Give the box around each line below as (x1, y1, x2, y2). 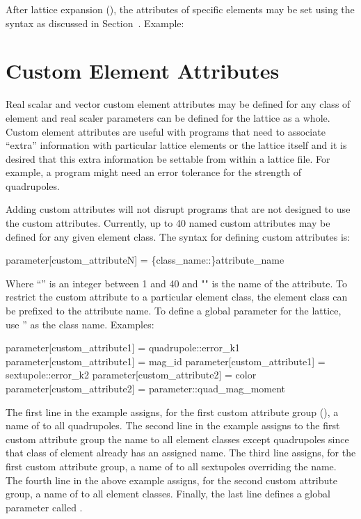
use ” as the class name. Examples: (6, 317, 154, 331)
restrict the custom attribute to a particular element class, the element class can (6, 289, 348, 304)
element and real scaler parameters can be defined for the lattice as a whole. (6, 110, 330, 125)
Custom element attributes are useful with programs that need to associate (6, 124, 326, 138)
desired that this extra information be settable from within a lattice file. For (6, 151, 330, 166)
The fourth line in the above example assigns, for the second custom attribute (6, 472, 337, 487)
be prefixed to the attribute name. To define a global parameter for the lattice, (6, 303, 342, 318)
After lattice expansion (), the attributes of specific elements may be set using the (6, 2, 355, 16)
